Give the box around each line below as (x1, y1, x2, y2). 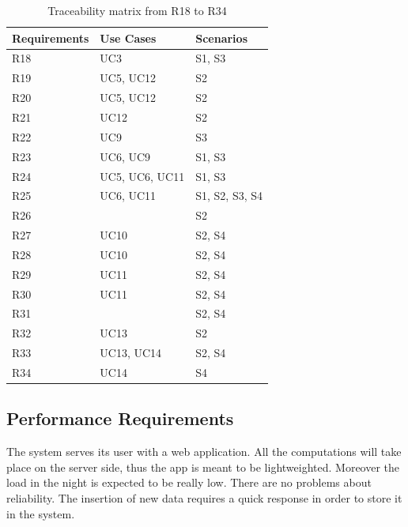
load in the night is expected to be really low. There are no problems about (6, 474, 372, 491)
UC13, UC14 (100, 344, 162, 361)
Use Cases (100, 29, 157, 46)
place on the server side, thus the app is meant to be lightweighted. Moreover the (6, 458, 400, 475)
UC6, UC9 (100, 148, 151, 164)
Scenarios (195, 29, 247, 46)
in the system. (6, 505, 75, 521)
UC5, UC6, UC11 (100, 168, 185, 184)
